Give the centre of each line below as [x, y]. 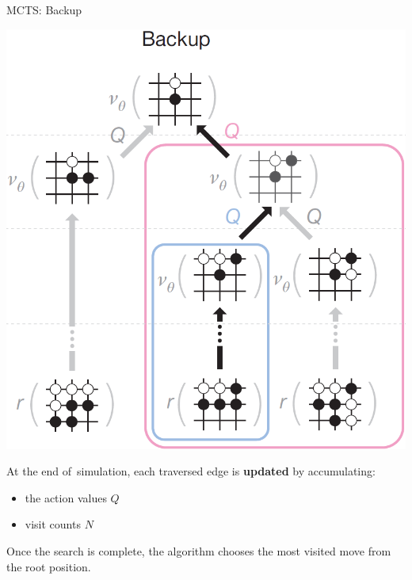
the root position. [49, 566]
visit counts [53, 524]
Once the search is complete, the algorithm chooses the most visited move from [199, 551]
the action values [66, 497]
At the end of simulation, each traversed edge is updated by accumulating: [191, 471]
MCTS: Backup [44, 10]
